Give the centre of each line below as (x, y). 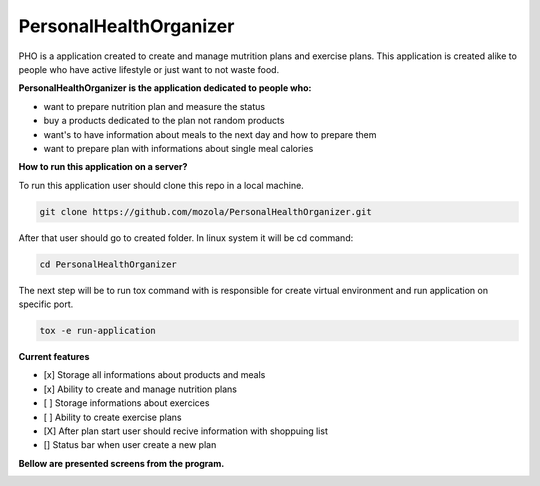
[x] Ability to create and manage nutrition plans (140, 389)
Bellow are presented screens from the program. (121, 463)
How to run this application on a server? (103, 167)
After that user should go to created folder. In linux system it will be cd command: (186, 237)
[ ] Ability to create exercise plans (112, 417)
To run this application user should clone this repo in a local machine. (161, 185)
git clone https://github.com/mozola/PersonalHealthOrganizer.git (205, 211)
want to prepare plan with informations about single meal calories (178, 148)
